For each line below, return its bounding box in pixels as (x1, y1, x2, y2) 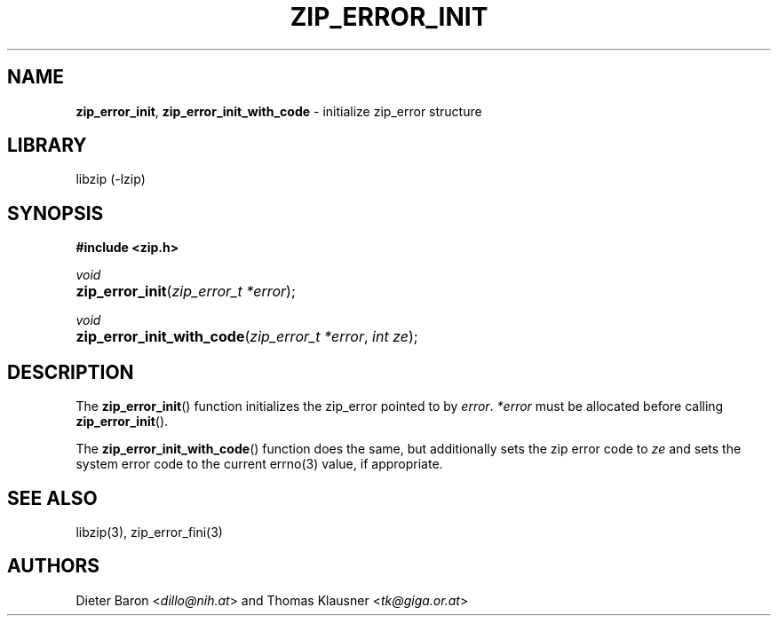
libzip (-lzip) (75, 171, 146, 187)
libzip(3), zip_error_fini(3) (75, 524, 223, 540)
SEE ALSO (7, 486, 98, 509)
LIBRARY (7, 134, 87, 157)
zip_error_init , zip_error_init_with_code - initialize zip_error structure (75, 103, 482, 119)
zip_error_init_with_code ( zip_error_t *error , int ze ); (75, 327, 418, 346)
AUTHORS (7, 555, 100, 578)
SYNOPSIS (7, 201, 104, 225)
